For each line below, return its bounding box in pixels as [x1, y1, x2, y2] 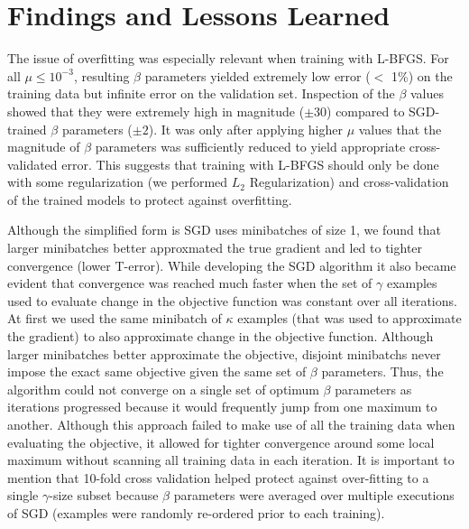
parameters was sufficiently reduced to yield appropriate [95, 137, 406, 156]
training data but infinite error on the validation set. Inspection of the [7, 84, 395, 103]
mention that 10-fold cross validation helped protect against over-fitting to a [7, 468, 429, 487]
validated [7, 154, 58, 173]
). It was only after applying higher [148, 119, 343, 138]
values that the [358, 119, 442, 138]
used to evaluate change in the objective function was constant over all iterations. [7, 291, 457, 310]
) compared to [326, 101, 405, 120]
